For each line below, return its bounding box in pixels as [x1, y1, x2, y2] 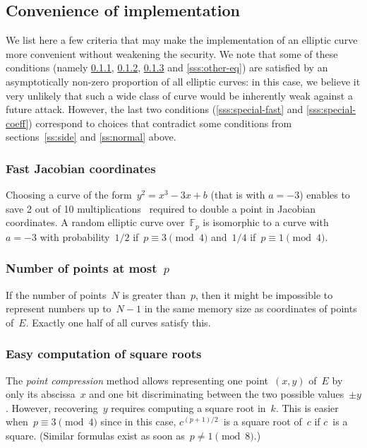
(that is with [210, 187, 265, 202]
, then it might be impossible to [195, 287, 333, 302]
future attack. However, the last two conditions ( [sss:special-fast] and [6, 102, 303, 117]
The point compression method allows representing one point [6, 372, 269, 387]
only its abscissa [6, 387, 76, 401]
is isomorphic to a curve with [203, 215, 329, 230]
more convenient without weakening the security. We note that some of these [6, 46, 338, 61]
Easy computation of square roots [6, 345, 202, 362]
